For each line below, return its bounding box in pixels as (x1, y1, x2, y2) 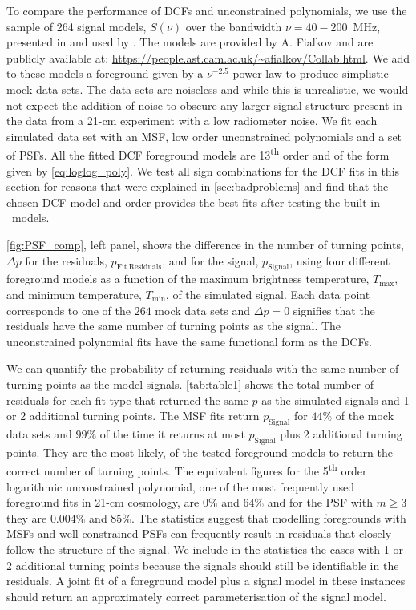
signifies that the (293, 301, 375, 318)
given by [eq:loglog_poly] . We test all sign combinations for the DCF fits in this (6, 162, 400, 179)
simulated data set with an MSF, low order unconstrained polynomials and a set (6, 127, 402, 144)
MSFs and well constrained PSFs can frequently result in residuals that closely (6, 525, 392, 542)
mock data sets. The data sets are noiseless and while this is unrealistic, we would (6, 80, 409, 97)
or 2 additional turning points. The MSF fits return (6, 407, 260, 424)
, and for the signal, (162, 252, 259, 269)
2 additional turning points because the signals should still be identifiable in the (6, 556, 399, 573)
